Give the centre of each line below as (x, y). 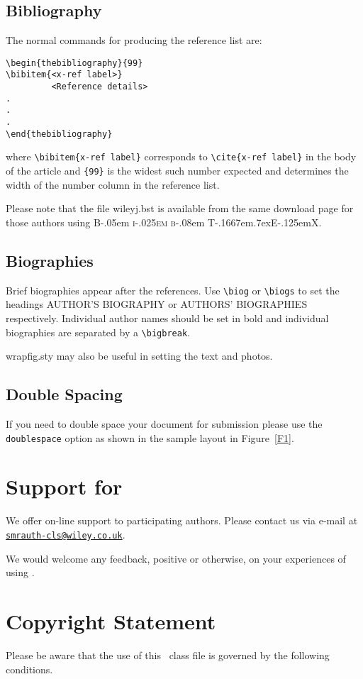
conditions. (29, 669)
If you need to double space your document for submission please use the (164, 423)
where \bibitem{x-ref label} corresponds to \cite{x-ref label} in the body (181, 156)
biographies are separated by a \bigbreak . (98, 332)
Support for (64, 486)
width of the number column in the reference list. (113, 184)
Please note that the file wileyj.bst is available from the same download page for (180, 208)
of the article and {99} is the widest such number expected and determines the (177, 171)
